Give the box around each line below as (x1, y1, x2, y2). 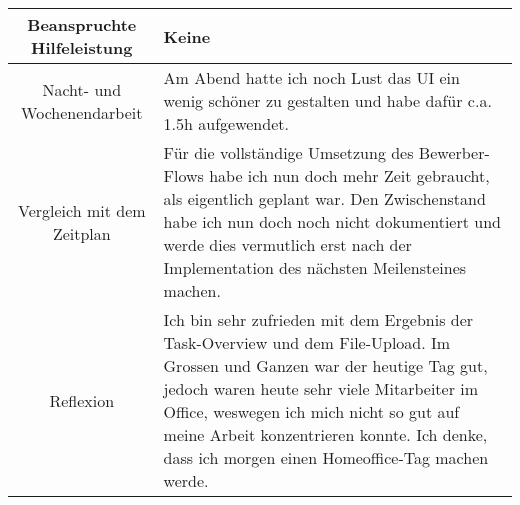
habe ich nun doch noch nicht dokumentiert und (163, 210, 501, 233)
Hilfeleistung (31, 36, 133, 59)
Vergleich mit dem (17, 198, 146, 222)
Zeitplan (52, 221, 111, 245)
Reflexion (49, 388, 115, 412)
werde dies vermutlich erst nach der (163, 233, 412, 256)
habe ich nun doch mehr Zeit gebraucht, (209, 164, 490, 187)
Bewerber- (418, 141, 490, 164)
